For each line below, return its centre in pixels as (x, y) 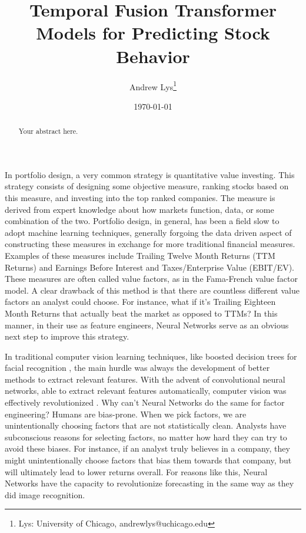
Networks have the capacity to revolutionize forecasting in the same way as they (149, 483)
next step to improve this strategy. (67, 336)
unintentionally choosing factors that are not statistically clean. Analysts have (146, 425)
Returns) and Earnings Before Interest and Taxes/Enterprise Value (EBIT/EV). (149, 267)
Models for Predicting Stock (153, 33)
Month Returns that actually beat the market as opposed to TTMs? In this (141, 313)
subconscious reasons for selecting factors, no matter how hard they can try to (146, 437)
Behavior (153, 56)
